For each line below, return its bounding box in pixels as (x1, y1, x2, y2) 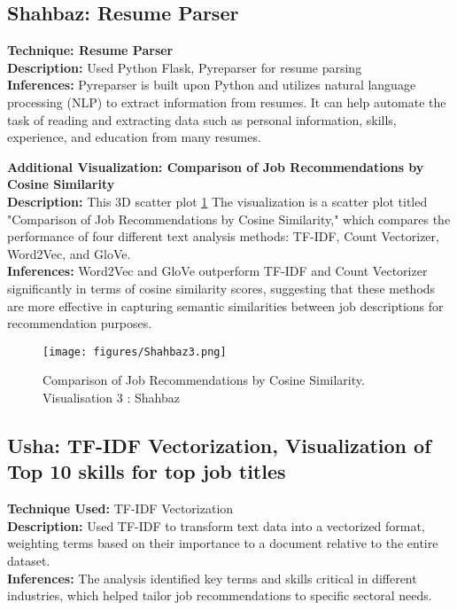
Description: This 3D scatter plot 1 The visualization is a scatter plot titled (7, 192, 428, 210)
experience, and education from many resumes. (7, 128, 261, 146)
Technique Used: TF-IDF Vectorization (7, 499, 234, 518)
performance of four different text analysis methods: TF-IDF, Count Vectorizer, (7, 227, 439, 246)
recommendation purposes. (7, 314, 152, 332)
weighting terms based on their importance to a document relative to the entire (7, 534, 438, 552)
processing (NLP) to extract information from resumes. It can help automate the (7, 92, 446, 111)
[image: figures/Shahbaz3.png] (43, 345, 227, 358)
